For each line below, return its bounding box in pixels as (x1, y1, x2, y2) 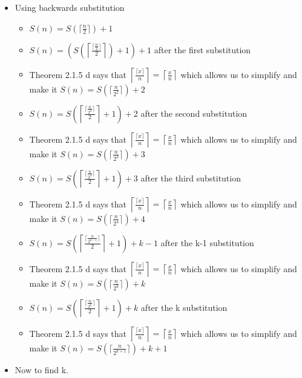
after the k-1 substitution (160, 236, 254, 249)
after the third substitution (140, 171, 241, 184)
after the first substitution (154, 43, 251, 56)
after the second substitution (140, 106, 248, 119)
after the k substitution (140, 301, 228, 313)
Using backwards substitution (15, 1, 125, 13)
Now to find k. (15, 363, 69, 376)
